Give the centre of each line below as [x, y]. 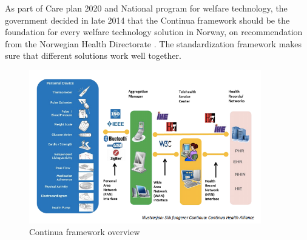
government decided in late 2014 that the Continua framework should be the [147, 20]
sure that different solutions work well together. [93, 55]
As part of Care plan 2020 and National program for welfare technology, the [146, 8]
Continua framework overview [85, 232]
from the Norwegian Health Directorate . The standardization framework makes [153, 43]
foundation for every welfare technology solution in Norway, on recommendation [154, 32]
